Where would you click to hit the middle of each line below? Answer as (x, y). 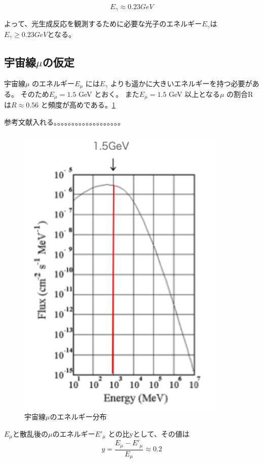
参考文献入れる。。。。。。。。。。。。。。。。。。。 (64, 122)
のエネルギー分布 (78, 417)
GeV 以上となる (194, 94)
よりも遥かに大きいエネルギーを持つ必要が (181, 83)
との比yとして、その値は (149, 433)
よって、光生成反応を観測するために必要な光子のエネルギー (103, 24)
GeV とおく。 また (109, 94)
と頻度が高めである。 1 (78, 105)
